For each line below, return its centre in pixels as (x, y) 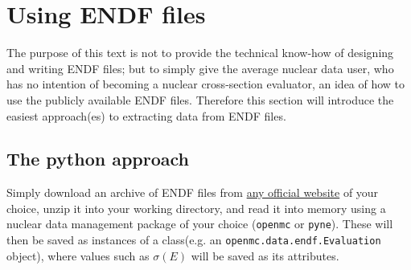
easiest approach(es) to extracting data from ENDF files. (146, 115)
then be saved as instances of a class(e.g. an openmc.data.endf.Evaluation (194, 240)
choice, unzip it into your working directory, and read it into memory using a (196, 208)
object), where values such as (78, 255)
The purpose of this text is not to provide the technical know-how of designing (200, 53)
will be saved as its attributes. (265, 255)
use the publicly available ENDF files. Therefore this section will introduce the (200, 99)
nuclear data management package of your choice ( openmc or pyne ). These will (200, 224)
